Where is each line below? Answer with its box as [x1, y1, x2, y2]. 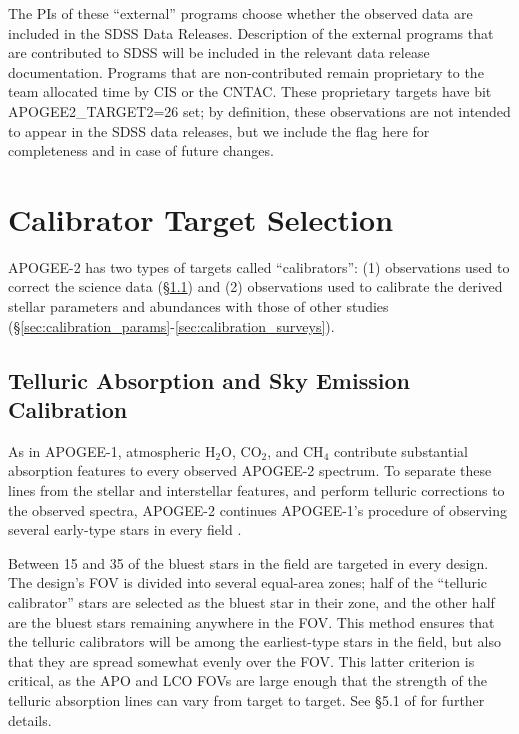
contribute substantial [333, 440, 468, 461]
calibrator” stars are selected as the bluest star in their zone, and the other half [8, 592, 495, 612]
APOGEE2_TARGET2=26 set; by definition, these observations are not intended [8, 100, 511, 121]
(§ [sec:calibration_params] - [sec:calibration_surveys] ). [8, 315, 335, 336]
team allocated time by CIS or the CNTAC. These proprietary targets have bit [8, 81, 492, 102]
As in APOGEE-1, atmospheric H [8, 440, 216, 461]
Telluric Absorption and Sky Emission [8, 364, 410, 395]
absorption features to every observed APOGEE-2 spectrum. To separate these [8, 460, 492, 481]
